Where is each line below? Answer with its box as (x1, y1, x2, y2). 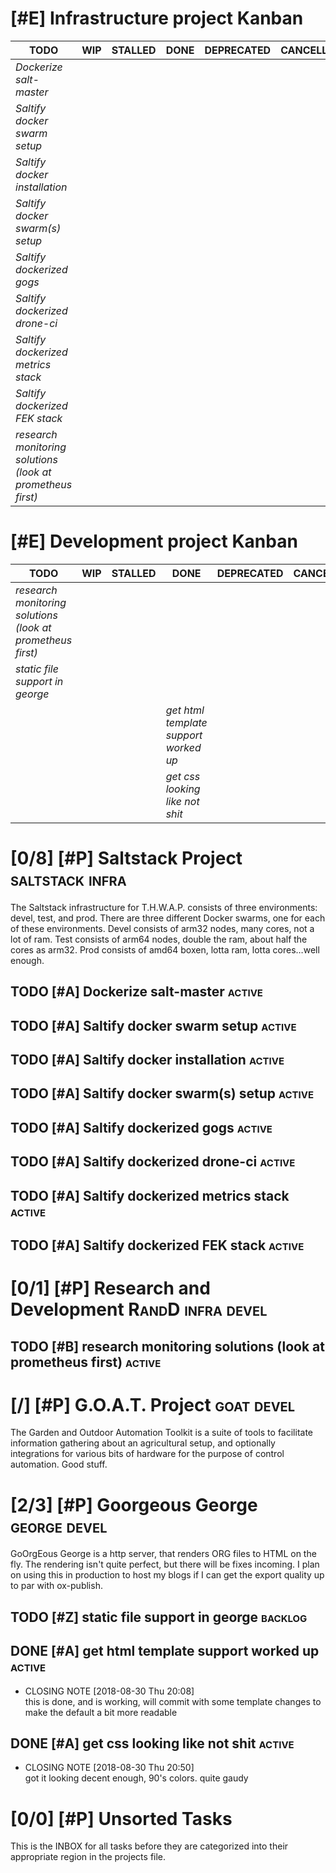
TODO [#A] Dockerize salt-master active (10, 983, 263, 1001)
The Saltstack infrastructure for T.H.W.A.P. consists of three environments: (10, 901, 318, 913)
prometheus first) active (10, 1353, 162, 1371)
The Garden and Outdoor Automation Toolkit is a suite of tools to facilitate (10, 1427, 313, 1439)
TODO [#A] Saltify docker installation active (10, 1051, 285, 1068)
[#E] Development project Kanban (10, 530, 298, 553)
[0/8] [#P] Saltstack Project (10, 847, 243, 870)
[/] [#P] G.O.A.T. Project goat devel (10, 1393, 296, 1416)
